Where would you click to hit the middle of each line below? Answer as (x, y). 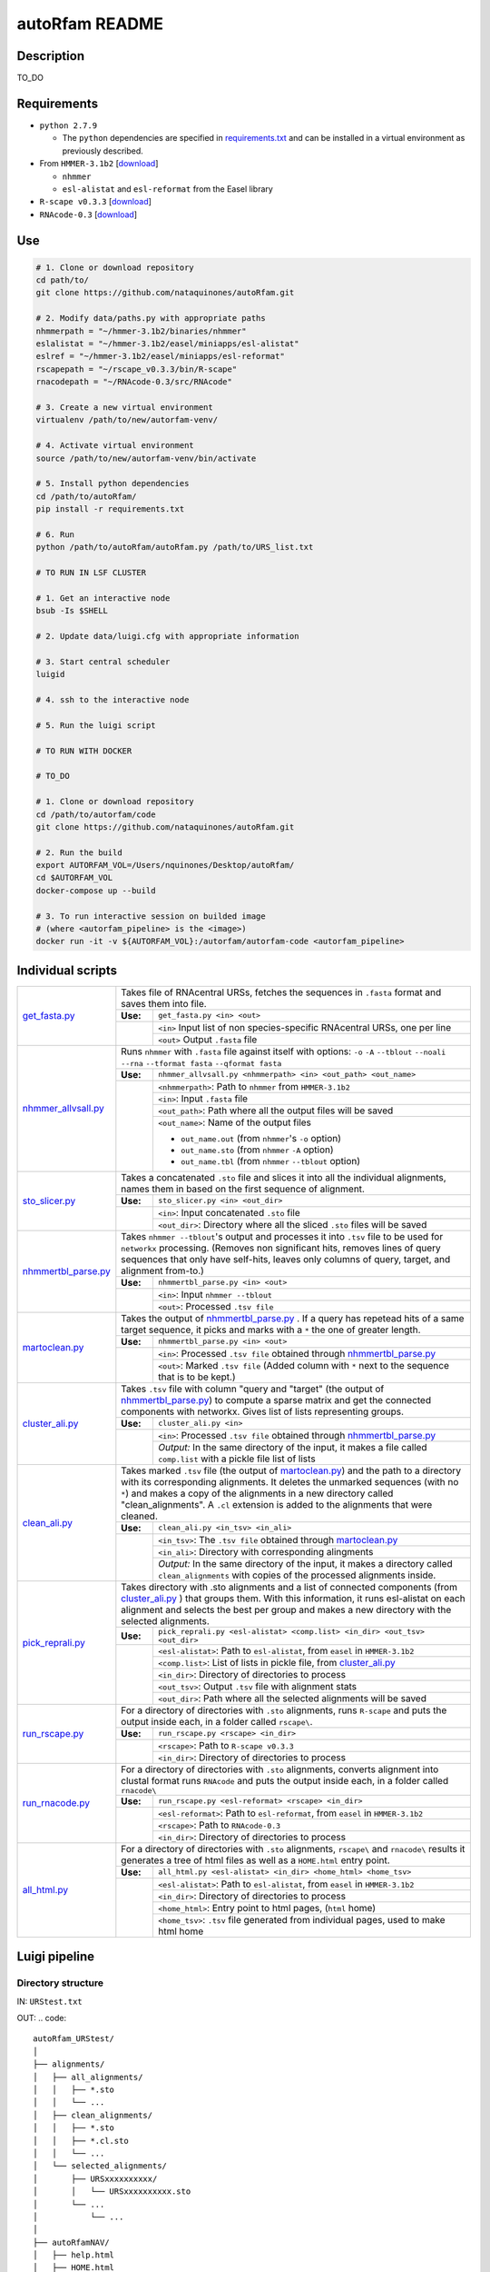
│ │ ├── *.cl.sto (81, 2141)
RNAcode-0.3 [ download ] (88, 214)
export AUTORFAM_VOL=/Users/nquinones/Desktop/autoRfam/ (165, 865)
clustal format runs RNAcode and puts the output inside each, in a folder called (285, 1780)
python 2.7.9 (69, 125)
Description (51, 56)
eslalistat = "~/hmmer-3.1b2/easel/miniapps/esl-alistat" (167, 344)
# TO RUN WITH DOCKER (84, 751)
